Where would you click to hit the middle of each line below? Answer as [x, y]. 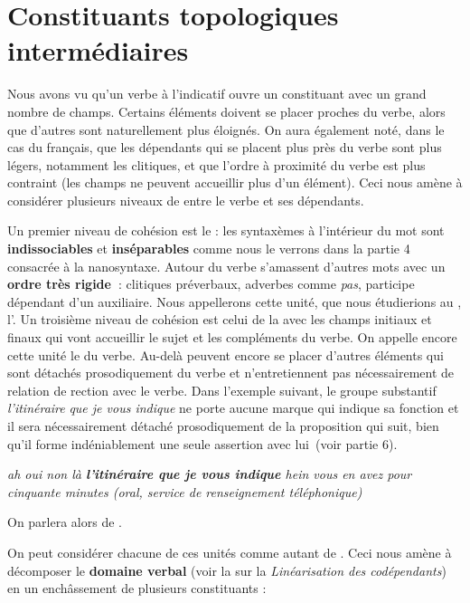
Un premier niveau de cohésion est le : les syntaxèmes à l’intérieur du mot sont [226, 230]
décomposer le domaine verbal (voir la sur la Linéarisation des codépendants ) [227, 570]
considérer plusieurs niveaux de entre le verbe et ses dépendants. [186, 200]
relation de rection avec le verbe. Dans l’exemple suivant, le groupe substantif [222, 390]
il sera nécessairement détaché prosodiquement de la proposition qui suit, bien [223, 426]
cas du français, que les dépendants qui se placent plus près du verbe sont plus [225, 147]
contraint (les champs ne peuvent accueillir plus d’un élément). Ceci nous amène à [235, 182]
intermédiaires [98, 50]
